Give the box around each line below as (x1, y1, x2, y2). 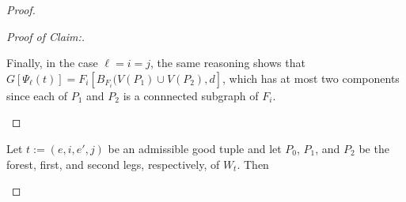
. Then (237, 155, 269, 172)
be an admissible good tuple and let (108, 140, 282, 156)
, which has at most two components (222, 69, 400, 86)
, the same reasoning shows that (150, 54, 305, 71)
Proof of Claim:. (6, 28, 85, 44)
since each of (6, 87, 68, 103)
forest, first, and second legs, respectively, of (6, 155, 220, 172)
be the (359, 140, 389, 156)
